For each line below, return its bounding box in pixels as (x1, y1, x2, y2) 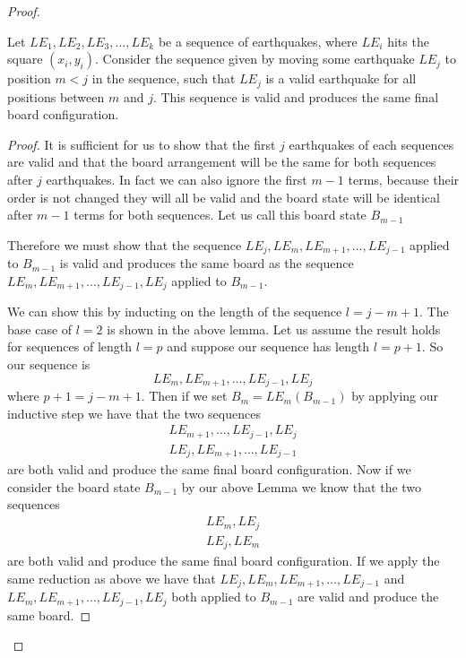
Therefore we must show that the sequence (7, 235, 242, 254)
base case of (7, 319, 73, 338)
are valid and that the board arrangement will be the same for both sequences (7, 152, 436, 171)
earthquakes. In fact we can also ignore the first (46, 170, 307, 189)
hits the (387, 31, 429, 50)
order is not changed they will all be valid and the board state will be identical (7, 187, 440, 206)
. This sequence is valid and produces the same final (152, 87, 439, 106)
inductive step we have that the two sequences (7, 403, 261, 422)
